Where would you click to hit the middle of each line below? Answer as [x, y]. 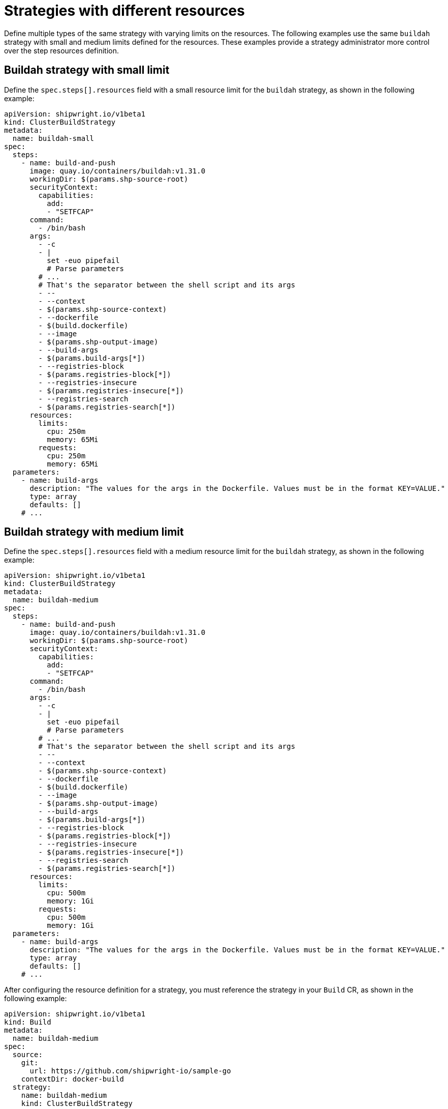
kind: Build [28, 1022]
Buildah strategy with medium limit [94, 532]
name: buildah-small [53, 138]
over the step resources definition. [61, 50]
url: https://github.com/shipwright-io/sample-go [130, 1071]
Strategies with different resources [124, 11]
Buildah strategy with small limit [87, 70]
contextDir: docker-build [73, 1079]
